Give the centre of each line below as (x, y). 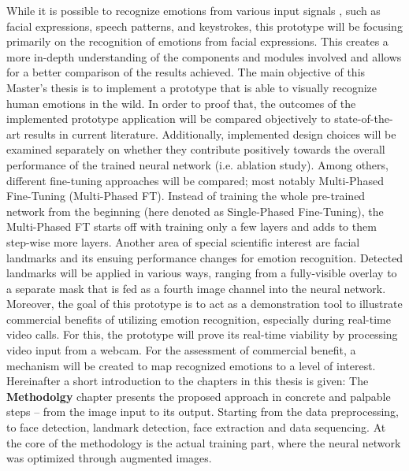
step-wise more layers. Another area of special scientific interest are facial (183, 241)
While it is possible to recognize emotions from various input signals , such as (193, 10)
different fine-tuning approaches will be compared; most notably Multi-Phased (195, 180)
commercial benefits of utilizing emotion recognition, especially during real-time (199, 319)
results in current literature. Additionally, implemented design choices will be (210, 134)
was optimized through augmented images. (109, 458)
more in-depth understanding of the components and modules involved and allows (204, 56)
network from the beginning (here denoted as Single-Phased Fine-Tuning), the (195, 211)
